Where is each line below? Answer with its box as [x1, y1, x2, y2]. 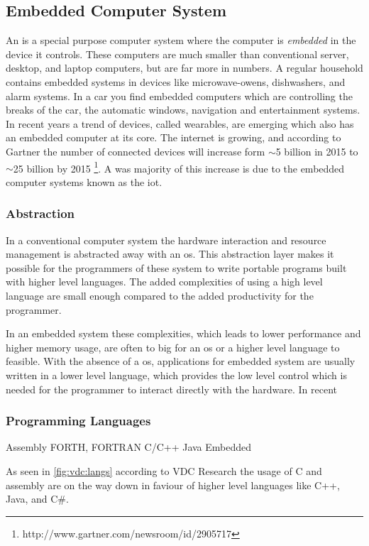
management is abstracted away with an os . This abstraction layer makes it [6, 246, 334, 261]
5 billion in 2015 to [275, 143, 358, 158]
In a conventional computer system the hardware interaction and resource [6, 232, 326, 247]
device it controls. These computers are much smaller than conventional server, [6, 46, 349, 61]
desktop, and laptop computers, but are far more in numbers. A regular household [6, 60, 363, 75]
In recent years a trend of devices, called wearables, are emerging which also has [6, 116, 354, 131]
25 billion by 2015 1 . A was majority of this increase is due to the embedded [13, 158, 345, 175]
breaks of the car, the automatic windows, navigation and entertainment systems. [6, 102, 360, 117]
